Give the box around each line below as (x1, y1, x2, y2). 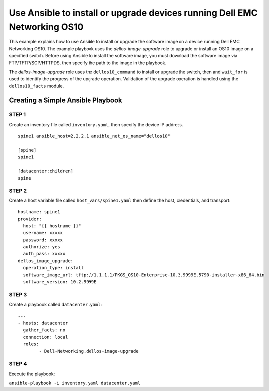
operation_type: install (23, 265, 84, 271)
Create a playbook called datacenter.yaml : (9, 302, 102, 308)
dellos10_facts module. (9, 83, 64, 89)
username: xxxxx (23, 230, 63, 236)
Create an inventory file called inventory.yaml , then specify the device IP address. (9, 121, 183, 127)
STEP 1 (9, 111, 26, 118)
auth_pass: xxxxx (23, 251, 66, 257)
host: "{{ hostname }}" (23, 223, 82, 229)
